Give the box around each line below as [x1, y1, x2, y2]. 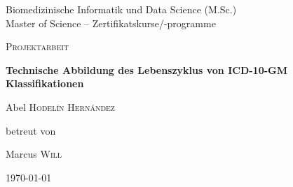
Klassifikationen [6, 76, 84, 91]
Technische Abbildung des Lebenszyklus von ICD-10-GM [6, 62, 288, 77]
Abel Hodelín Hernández [6, 99, 115, 114]
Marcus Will [6, 147, 62, 161]
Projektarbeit [6, 39, 69, 54]
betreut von [6, 123, 56, 137]
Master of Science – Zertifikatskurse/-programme [6, 15, 216, 30]
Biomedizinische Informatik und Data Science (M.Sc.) [6, 2, 237, 16]
